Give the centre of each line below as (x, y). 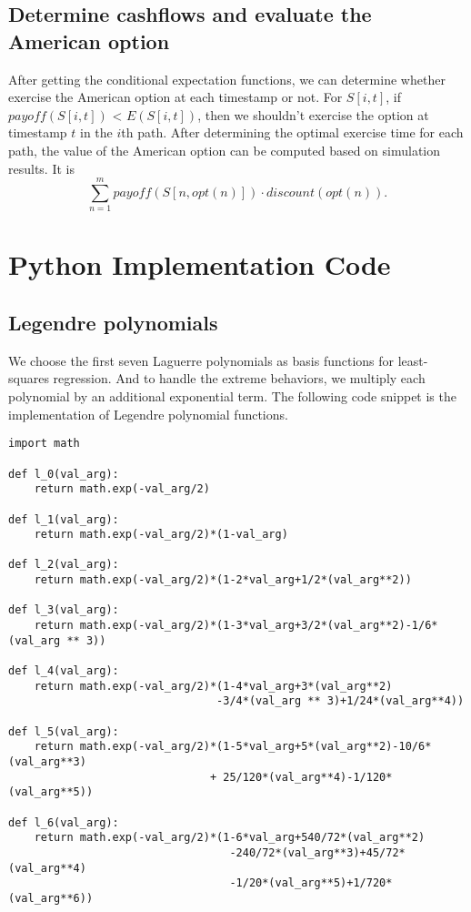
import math (44, 444)
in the (96, 132)
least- (413, 360)
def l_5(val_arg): (64, 731)
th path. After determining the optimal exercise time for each (292, 132)
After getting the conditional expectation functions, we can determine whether (227, 79)
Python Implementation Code (200, 264)
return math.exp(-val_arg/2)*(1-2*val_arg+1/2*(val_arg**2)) (223, 580)
